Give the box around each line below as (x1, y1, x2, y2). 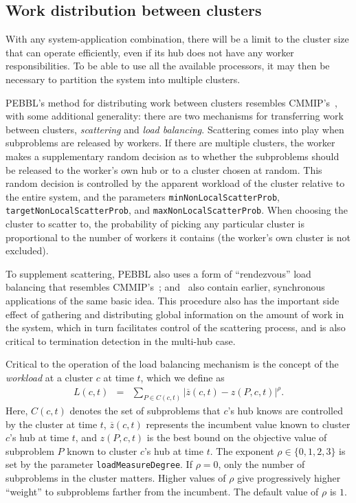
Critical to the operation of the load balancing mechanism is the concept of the (5, 357, 339, 371)
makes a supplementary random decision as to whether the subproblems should (5, 148, 340, 163)
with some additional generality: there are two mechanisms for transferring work (5, 109, 344, 123)
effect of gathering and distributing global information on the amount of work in (5, 306, 344, 321)
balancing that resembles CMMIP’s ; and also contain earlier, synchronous (5, 280, 325, 294)
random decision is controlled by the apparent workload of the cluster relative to (5, 176, 345, 190)
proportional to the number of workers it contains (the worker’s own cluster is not (5, 230, 351, 244)
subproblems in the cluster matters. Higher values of (5, 471, 226, 484)
